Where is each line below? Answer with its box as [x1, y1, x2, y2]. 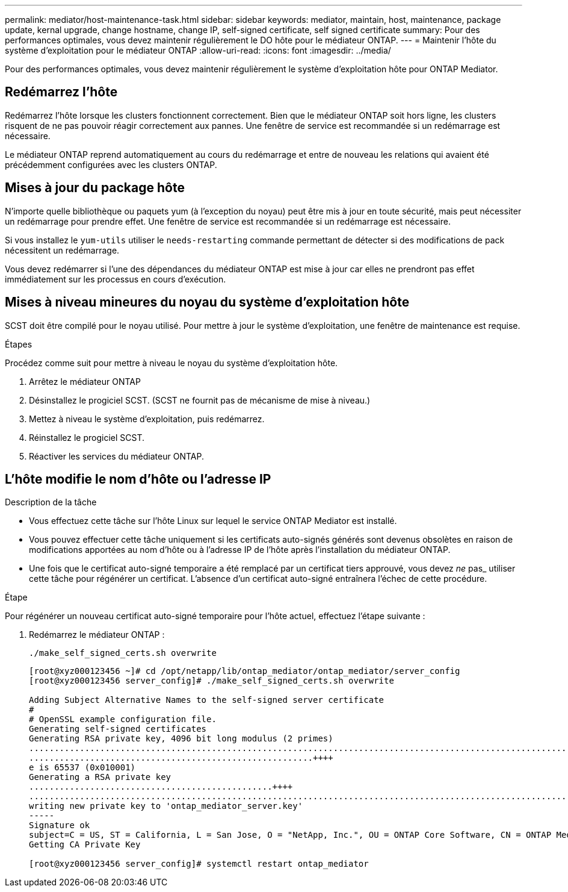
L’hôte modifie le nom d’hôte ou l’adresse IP [5, 471, 271, 487]
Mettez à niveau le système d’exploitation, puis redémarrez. [29, 413, 265, 424]
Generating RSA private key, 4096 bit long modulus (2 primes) [29, 734, 333, 744]
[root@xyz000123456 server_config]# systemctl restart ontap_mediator [29, 859, 369, 869]
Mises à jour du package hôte [5, 180, 185, 196]
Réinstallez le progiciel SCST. [29, 432, 145, 443]
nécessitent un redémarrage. [5, 245, 120, 255]
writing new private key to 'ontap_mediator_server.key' [29, 801, 303, 811]
